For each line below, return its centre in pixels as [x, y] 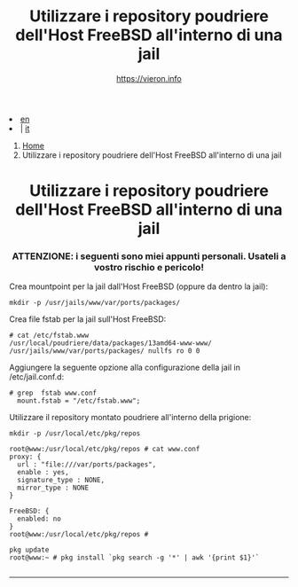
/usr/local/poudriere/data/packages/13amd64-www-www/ [111, 343]
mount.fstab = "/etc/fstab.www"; [79, 401]
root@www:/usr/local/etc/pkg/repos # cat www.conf [105, 450]
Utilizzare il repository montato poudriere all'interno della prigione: [130, 418]
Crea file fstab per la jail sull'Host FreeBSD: [88, 319]
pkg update [29, 550]
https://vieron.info [149, 78]
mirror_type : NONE [53, 488]
